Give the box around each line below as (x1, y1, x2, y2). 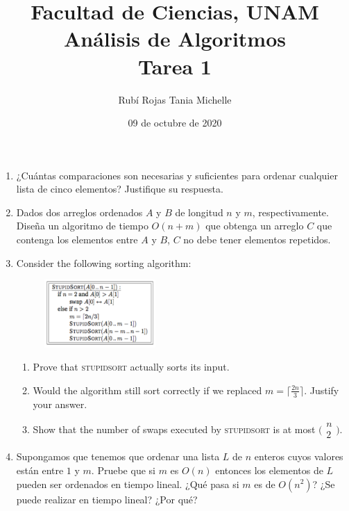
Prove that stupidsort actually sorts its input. (33, 359, 230, 374)
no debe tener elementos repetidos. (183, 232, 331, 247)
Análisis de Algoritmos (63, 24, 286, 53)
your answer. (33, 396, 87, 411)
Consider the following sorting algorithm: (16, 255, 191, 270)
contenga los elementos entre (16, 232, 138, 247)
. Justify (304, 382, 339, 397)
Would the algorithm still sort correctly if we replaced (33, 382, 262, 397)
